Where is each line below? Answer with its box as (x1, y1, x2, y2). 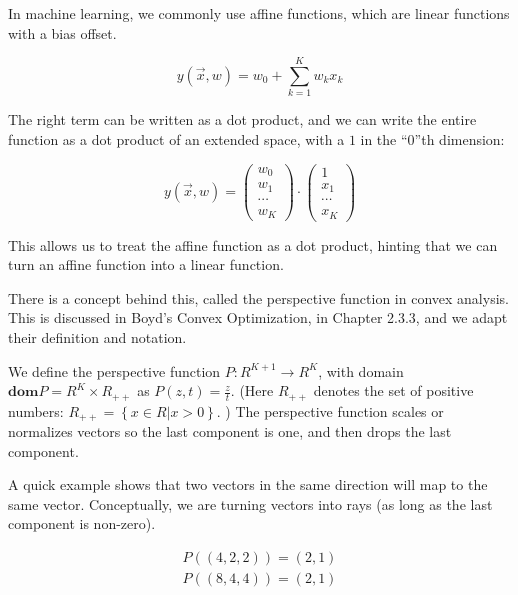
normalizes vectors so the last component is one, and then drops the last (8, 421, 452, 442)
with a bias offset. (8, 22, 117, 43)
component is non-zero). (8, 513, 156, 534)
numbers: (8, 400, 64, 421)
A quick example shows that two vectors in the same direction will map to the (8, 474, 488, 495)
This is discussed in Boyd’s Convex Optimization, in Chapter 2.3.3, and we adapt (8, 307, 508, 328)
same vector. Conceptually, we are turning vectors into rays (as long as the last (8, 493, 493, 514)
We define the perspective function (8, 360, 221, 381)
